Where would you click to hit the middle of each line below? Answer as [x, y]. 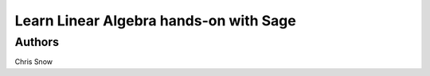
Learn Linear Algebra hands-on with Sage [155, 21]
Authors [37, 42]
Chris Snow [34, 62]
